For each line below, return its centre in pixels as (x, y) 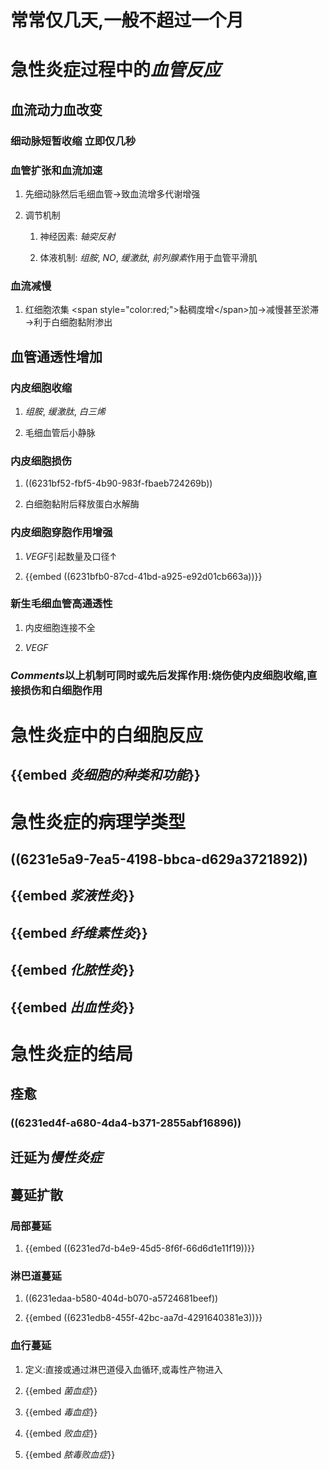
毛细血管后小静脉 (60, 432)
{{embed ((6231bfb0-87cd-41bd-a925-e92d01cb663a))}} (143, 576)
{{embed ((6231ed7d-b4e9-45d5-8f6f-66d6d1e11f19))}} (139, 1248)
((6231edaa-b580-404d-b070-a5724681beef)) (121, 1298)
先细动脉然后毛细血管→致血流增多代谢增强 (112, 193)
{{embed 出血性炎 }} (72, 1007)
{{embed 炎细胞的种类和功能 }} (105, 775)
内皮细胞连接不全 (60, 627)
